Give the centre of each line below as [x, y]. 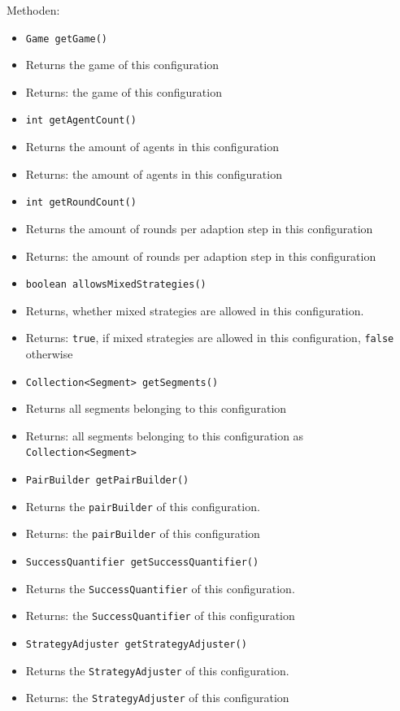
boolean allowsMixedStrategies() [116, 285]
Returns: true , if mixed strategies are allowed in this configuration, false [210, 338]
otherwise [49, 354]
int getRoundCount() [81, 203]
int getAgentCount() [81, 121]
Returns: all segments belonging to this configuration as [165, 435]
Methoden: [33, 10]
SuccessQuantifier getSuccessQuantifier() [142, 563]
